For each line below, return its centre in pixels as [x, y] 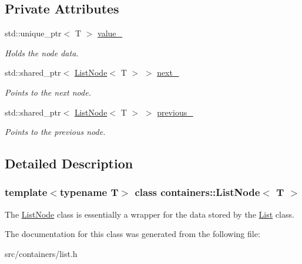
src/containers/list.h [41, 253]
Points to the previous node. [55, 132]
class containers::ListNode [197, 192]
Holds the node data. [42, 53]
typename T [89, 192]
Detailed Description [69, 163]
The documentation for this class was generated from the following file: [132, 234]
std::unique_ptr [33, 33]
